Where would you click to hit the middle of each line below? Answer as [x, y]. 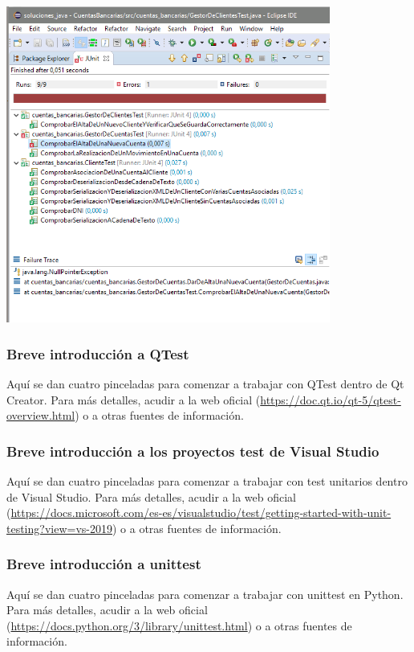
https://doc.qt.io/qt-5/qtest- [331, 399]
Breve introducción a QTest [98, 353]
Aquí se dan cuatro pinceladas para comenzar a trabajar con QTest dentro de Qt [205, 384]
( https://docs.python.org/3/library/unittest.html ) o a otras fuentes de [179, 625]
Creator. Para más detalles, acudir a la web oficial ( [134, 399]
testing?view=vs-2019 [59, 528]
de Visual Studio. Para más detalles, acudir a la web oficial [152, 496]
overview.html [41, 415]
